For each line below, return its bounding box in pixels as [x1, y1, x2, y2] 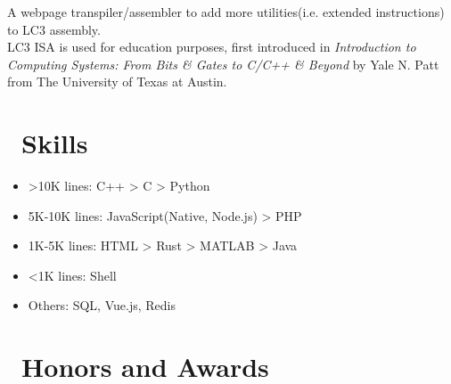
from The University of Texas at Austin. [7, 72, 227, 91]
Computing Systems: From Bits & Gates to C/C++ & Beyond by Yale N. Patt [7, 54, 439, 73]
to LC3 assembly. [7, 20, 101, 38]
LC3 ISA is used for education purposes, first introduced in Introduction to [7, 37, 416, 56]
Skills [21, 125, 88, 161]
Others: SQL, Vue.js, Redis [28, 296, 176, 315]
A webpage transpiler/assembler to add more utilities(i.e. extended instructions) [7, 3, 445, 20]
